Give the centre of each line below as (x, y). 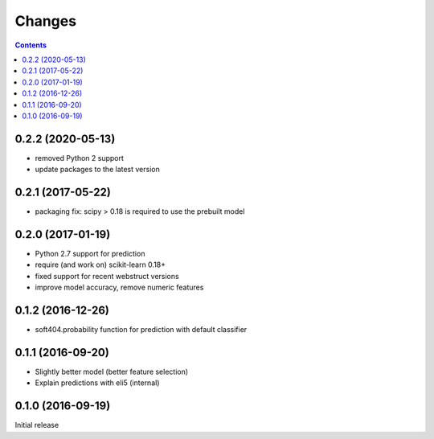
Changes (45, 21)
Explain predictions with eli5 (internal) (97, 383)
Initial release (37, 425)
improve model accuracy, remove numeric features (119, 287)
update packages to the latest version (97, 170)
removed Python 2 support (80, 158)
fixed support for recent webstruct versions (107, 276)
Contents (31, 45)
